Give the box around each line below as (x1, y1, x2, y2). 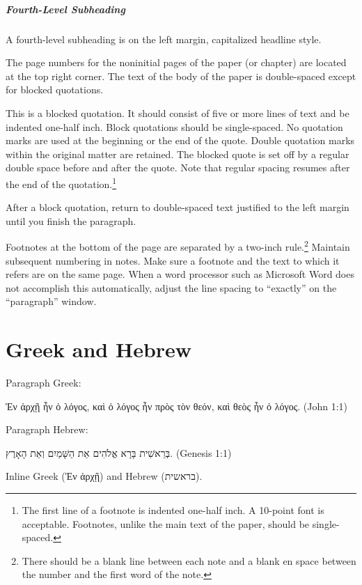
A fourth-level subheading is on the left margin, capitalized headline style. (6, 31, 322, 46)
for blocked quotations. (6, 82, 104, 97)
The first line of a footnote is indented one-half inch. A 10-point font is (22, 503, 324, 517)
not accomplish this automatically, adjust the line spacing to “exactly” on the (6, 280, 337, 295)
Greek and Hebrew (6, 335, 192, 364)
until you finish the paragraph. (6, 213, 136, 228)
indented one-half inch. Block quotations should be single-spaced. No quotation (6, 119, 343, 134)
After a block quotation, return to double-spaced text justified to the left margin (6, 200, 349, 214)
